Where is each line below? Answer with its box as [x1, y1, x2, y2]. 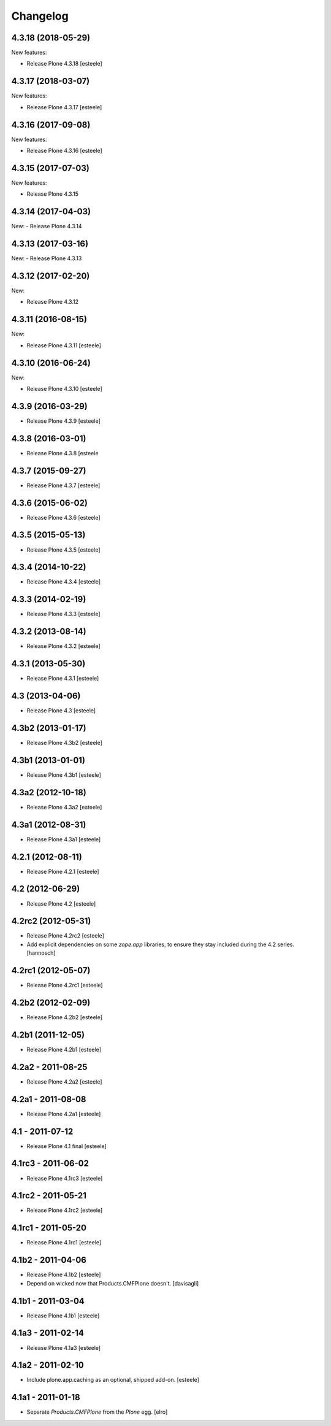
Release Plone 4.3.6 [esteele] [26, 514, 101, 521]
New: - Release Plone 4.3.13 [11, 255, 82, 262]
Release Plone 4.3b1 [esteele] [26, 771, 101, 779]
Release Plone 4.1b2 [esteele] [26, 1271, 101, 1279]
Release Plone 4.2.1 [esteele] [26, 868, 99, 875]
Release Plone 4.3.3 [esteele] [26, 611, 101, 618]
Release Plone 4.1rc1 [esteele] [26, 1239, 102, 1246]
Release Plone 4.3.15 [26, 190, 79, 198]
